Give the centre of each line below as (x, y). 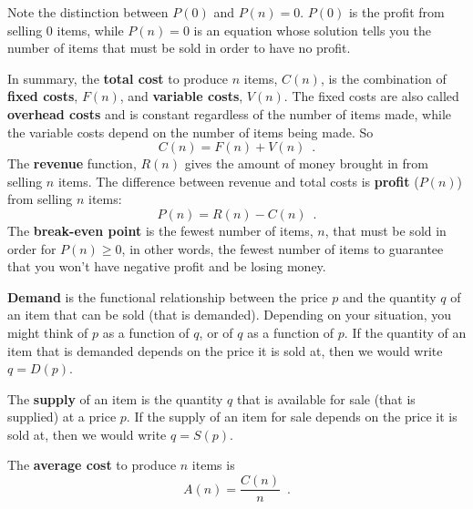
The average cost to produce (92, 465)
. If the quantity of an (405, 332)
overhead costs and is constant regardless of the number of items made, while (230, 113)
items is (213, 465)
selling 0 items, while (66, 30)
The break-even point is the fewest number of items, (160, 230)
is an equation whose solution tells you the (313, 30)
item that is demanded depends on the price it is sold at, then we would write (225, 350)
